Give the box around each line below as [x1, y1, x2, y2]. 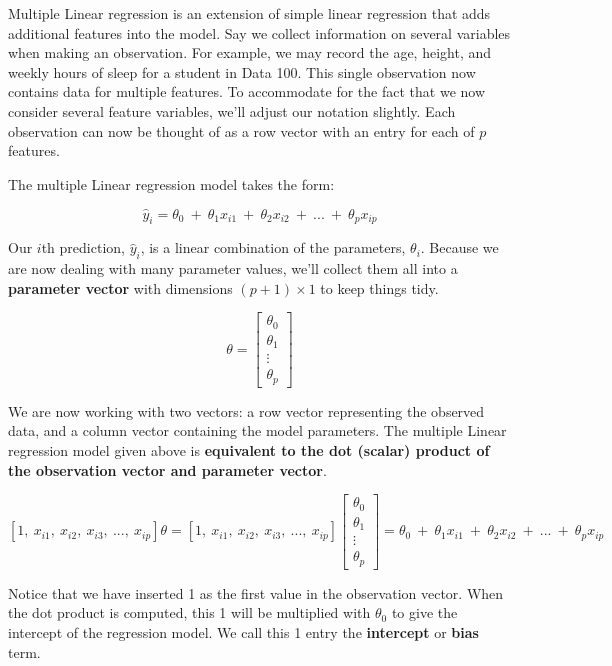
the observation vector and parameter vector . [8, 459, 327, 480]
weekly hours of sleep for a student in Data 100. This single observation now [8, 61, 476, 82]
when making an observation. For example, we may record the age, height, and [8, 42, 492, 63]
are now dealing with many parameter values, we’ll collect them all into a [8, 258, 458, 279]
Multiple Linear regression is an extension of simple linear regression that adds [8, 3, 491, 23]
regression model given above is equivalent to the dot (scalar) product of [8, 440, 490, 461]
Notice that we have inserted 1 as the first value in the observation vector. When [8, 582, 504, 603]
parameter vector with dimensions [8, 277, 233, 298]
